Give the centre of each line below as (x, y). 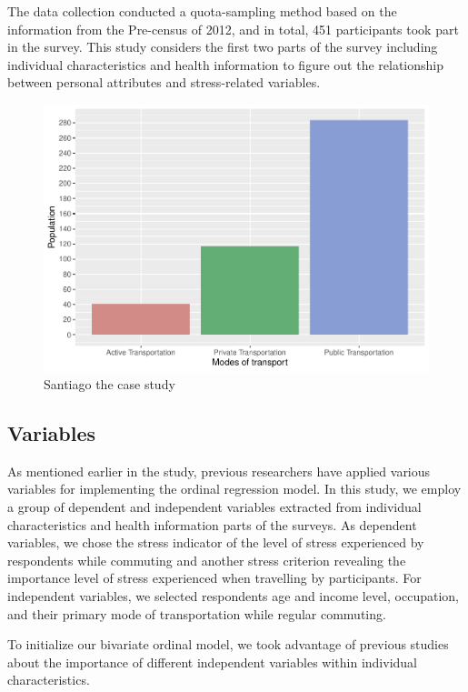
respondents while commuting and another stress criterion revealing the (207, 560)
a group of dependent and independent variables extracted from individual (214, 507)
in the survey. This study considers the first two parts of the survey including (223, 47)
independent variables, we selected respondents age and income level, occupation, (233, 596)
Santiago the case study (110, 384)
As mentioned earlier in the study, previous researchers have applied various (219, 471)
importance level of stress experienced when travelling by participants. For (214, 578)
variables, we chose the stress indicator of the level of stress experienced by (216, 542)
